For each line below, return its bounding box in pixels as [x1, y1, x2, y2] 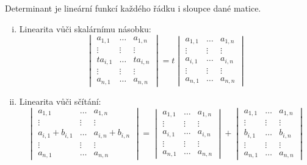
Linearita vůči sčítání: [19, 94, 101, 107]
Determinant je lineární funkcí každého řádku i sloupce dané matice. [5, 2, 261, 14]
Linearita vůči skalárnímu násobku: [19, 22, 151, 35]
